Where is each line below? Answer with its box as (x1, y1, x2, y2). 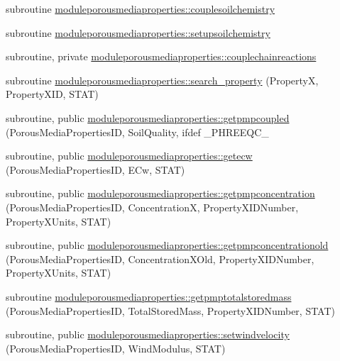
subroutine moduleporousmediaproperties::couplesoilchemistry (6, 1, 275, 16)
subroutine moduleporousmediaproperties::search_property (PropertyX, (6, 72, 319, 87)
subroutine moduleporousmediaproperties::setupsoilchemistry (6, 25, 270, 40)
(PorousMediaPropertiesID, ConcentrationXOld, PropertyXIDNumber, (6, 251, 314, 266)
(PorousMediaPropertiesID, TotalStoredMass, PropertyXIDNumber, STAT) (6, 303, 336, 318)
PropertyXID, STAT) (6, 87, 99, 101)
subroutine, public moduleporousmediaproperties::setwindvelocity (6, 327, 290, 342)
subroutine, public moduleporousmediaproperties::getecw (6, 148, 253, 163)
